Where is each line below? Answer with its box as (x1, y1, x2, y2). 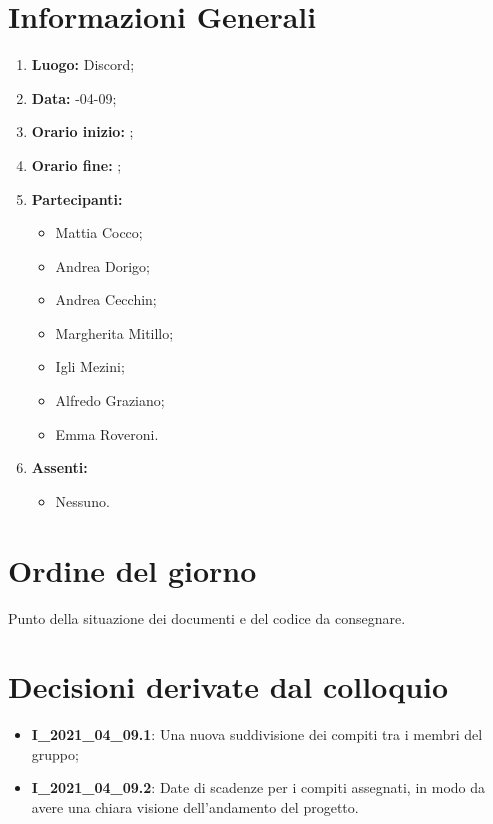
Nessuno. (55, 490, 110, 511)
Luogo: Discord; (31, 54, 135, 75)
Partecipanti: (31, 188, 123, 209)
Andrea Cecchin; (55, 289, 157, 310)
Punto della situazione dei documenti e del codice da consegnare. (8, 607, 406, 628)
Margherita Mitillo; (55, 322, 174, 343)
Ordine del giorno (8, 549, 257, 590)
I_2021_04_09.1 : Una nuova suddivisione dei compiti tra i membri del (31, 724, 483, 745)
